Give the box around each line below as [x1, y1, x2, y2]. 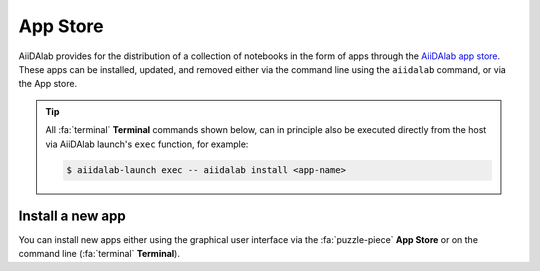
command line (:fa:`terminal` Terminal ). [18, 248, 180, 260]
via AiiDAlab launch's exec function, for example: [45, 138, 249, 150]
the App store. [18, 78, 78, 90]
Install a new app [18, 207, 127, 224]
